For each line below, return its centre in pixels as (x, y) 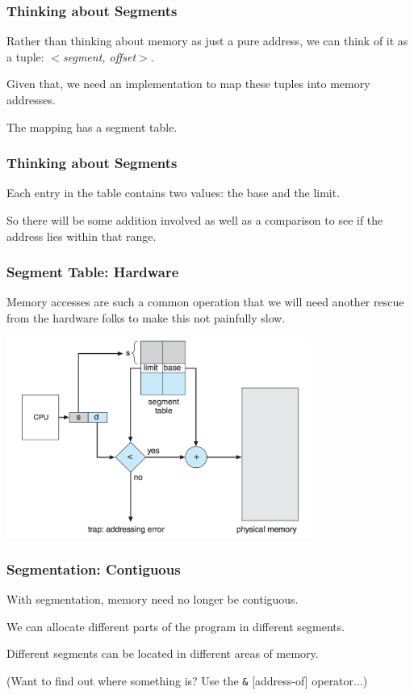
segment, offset (100, 56)
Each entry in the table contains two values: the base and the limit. (174, 193)
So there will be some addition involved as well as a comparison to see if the (195, 220)
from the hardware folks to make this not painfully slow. (146, 318)
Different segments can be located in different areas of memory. (163, 653)
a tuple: (25, 56)
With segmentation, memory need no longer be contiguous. (153, 599)
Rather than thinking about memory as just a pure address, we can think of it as (207, 41)
